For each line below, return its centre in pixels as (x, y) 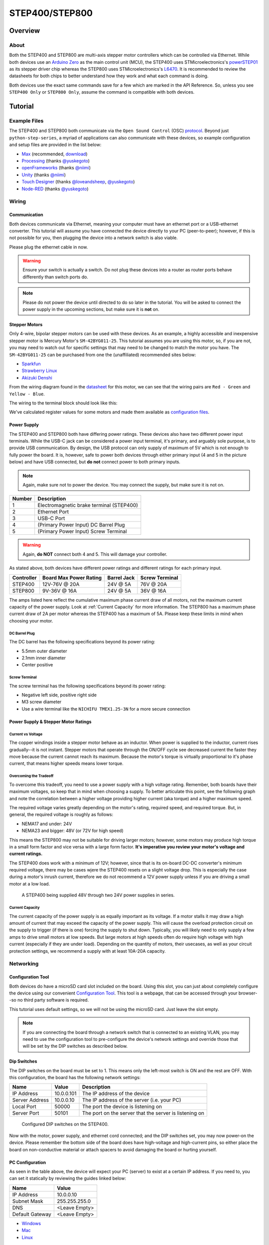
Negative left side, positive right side (59, 695)
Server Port (26, 1113)
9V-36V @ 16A (60, 591)
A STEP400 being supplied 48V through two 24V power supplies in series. (98, 895)
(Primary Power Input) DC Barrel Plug (81, 525)
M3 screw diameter (42, 702)
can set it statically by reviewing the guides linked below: (68, 1178)
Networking (24, 964)
